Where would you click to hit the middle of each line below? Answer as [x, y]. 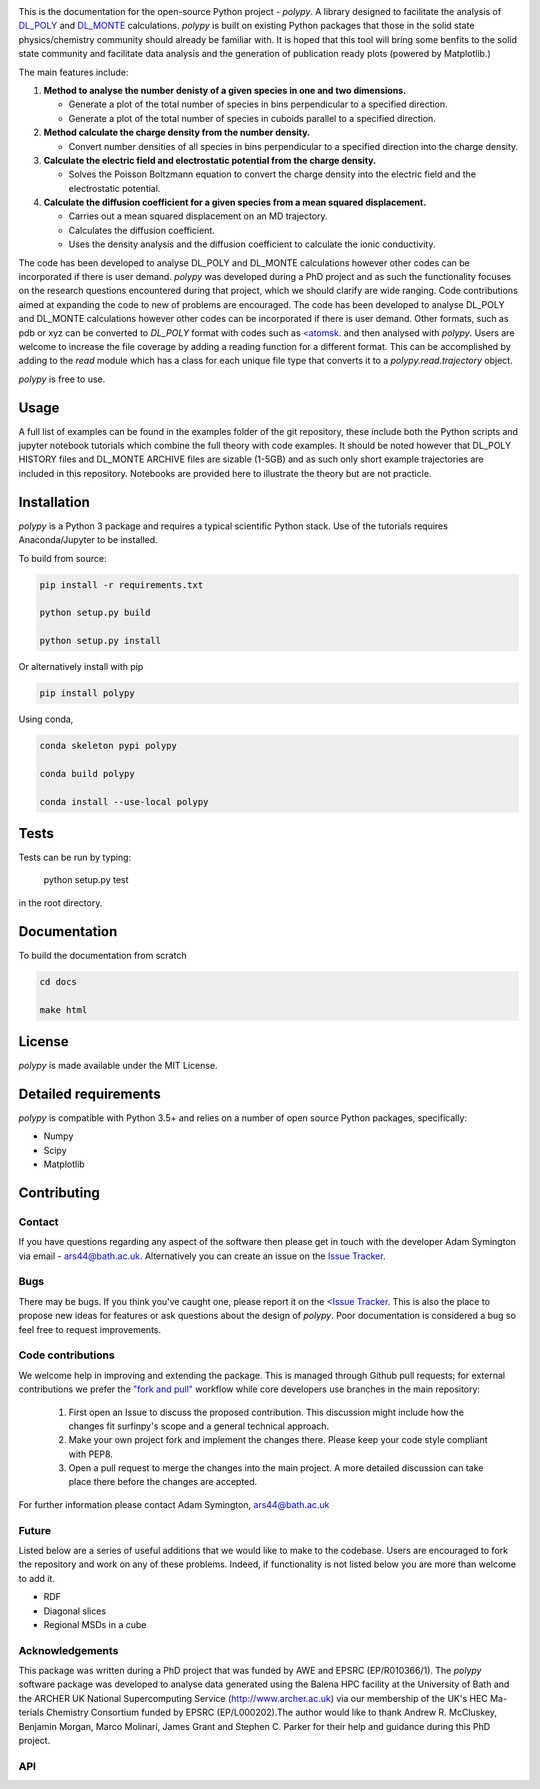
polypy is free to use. [62, 379]
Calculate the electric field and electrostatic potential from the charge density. [210, 160]
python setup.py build [95, 613]
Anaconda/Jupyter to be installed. [88, 540]
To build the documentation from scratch [102, 955]
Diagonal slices [75, 1611]
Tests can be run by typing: [75, 857]
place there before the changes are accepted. [163, 1482]
